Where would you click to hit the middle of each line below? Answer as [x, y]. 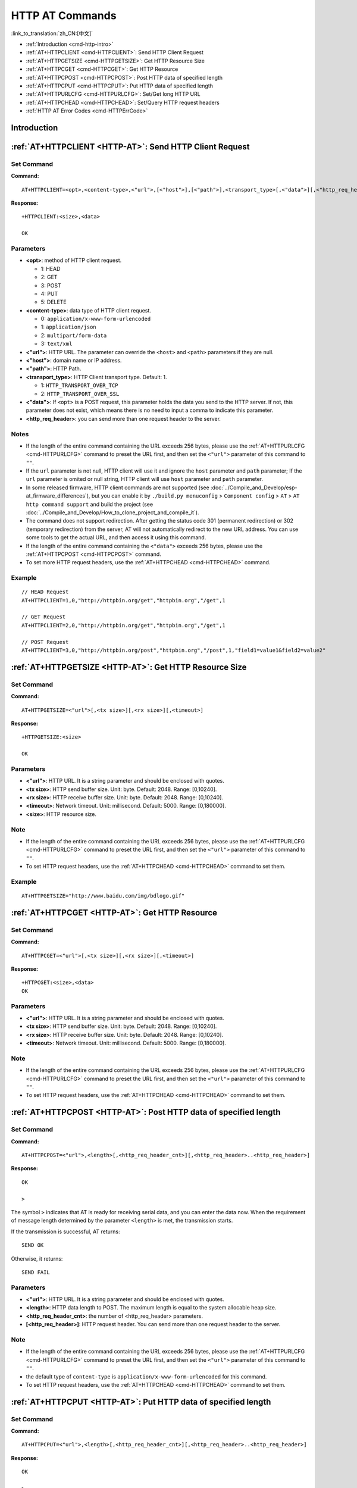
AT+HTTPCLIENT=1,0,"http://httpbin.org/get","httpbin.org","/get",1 [123, 600]
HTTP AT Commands [64, 15]
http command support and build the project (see [90, 504]
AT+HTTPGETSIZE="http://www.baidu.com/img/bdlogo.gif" [103, 896]
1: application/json [68, 327]
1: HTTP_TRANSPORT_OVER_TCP [79, 385]
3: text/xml [57, 344]
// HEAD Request [45, 592]
